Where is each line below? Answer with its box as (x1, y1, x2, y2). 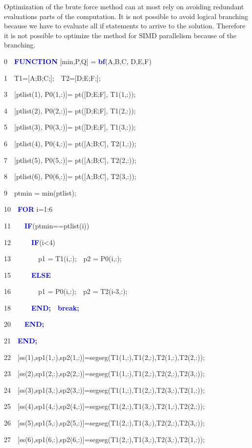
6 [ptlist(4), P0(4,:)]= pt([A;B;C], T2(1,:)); (4, 138, 137, 148)
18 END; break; (4, 302, 79, 313)
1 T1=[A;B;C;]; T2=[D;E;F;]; (4, 72, 101, 83)
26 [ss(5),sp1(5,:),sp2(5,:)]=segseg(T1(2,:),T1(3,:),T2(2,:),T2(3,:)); (4, 418, 205, 428)
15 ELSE (4, 269, 51, 280)
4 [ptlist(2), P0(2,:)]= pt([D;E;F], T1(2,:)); (4, 105, 136, 115)
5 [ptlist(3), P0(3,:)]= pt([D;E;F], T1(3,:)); (4, 122, 136, 132)
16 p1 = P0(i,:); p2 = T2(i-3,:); (4, 286, 128, 296)
